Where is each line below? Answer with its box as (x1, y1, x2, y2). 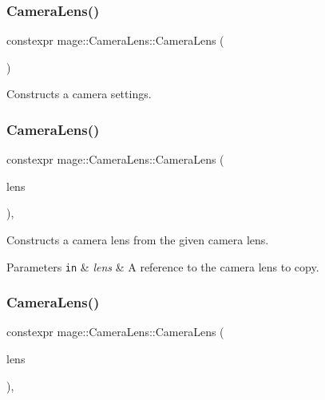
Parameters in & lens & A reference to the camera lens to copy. (6, 258, 319, 275)
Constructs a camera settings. (6, 85, 152, 102)
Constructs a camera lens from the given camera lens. (6, 232, 269, 248)
